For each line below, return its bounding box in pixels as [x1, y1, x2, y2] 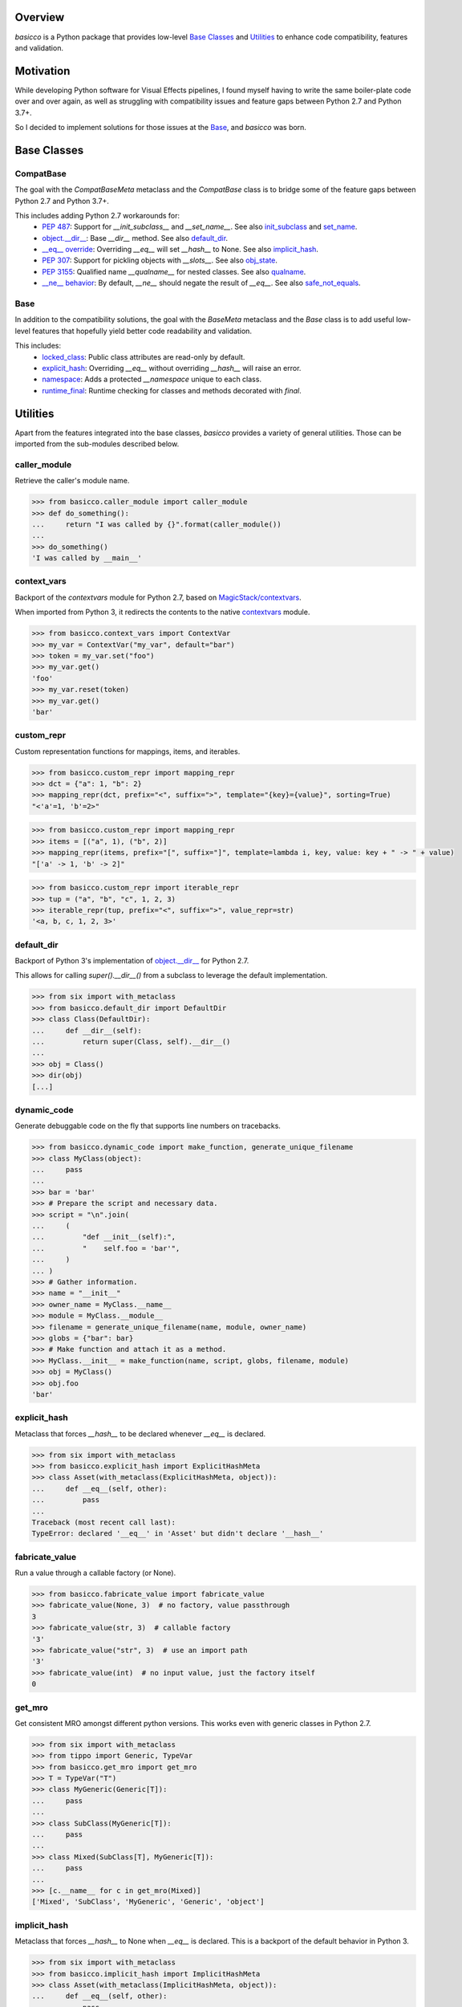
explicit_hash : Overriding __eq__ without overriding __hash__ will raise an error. [42, 363, 302, 372]
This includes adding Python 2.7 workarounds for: [14, 210, 180, 220]
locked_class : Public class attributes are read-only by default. [42, 352, 245, 361]
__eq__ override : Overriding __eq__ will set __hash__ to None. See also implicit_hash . [42, 245, 318, 254]
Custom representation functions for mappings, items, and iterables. [14, 747, 241, 756]
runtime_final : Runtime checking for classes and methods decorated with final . [42, 385, 302, 395]
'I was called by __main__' [31, 554, 142, 563]
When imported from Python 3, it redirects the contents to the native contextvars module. [14, 607, 310, 617]
